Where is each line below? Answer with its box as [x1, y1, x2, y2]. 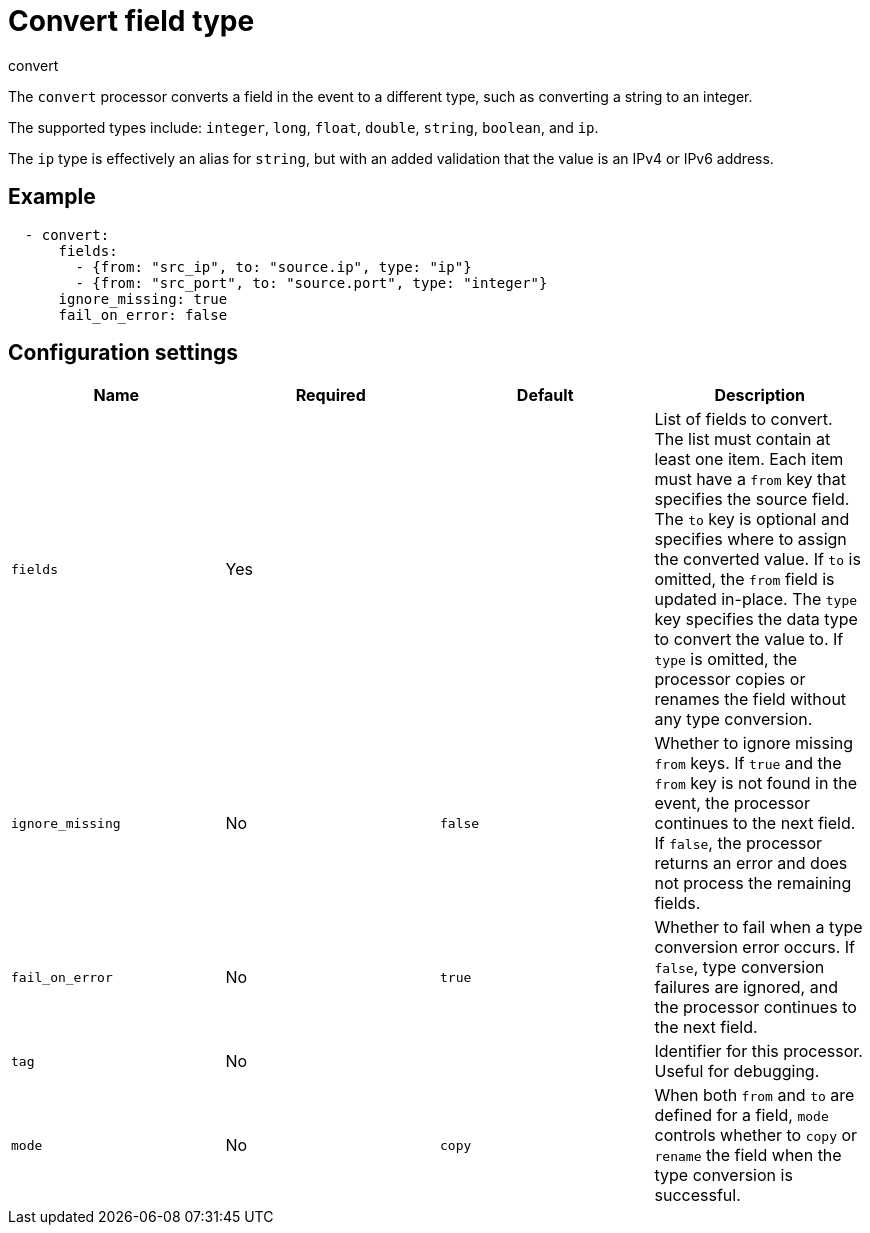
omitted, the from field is [654, 569, 835, 590]
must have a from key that [654, 469, 847, 490]
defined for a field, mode [654, 1105, 829, 1126]
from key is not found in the [654, 773, 857, 794]
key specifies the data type [654, 609, 858, 630]
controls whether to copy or [654, 1125, 858, 1146]
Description [714, 385, 805, 406]
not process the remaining [654, 873, 852, 894]
